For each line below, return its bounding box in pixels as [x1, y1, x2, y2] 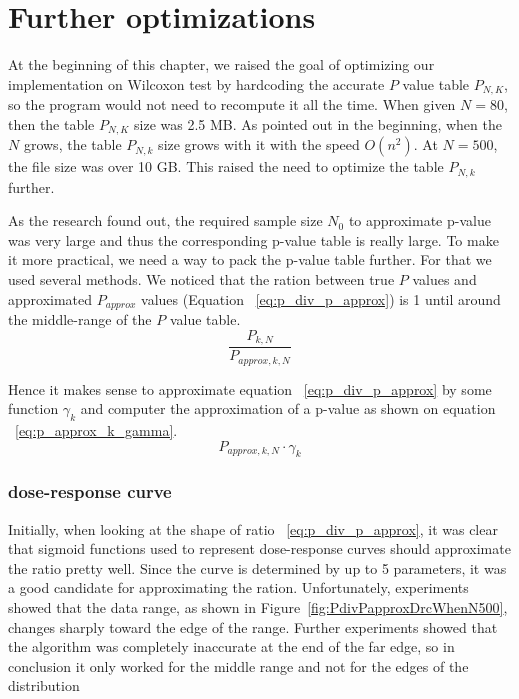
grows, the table [23, 134, 122, 155]
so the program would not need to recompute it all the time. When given [8, 94, 456, 115]
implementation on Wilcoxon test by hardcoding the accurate [8, 73, 385, 94]
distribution [8, 675, 80, 696]
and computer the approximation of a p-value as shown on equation [80, 398, 496, 419]
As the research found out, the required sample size [8, 210, 323, 231]
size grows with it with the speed [158, 134, 360, 155]
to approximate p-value [348, 210, 491, 231]
